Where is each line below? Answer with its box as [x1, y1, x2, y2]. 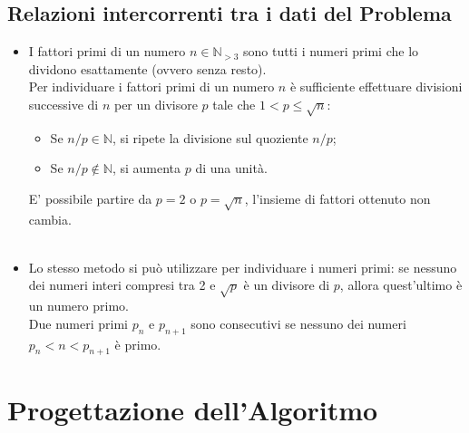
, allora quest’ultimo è [339, 275, 463, 294]
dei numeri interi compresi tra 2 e [28, 275, 216, 294]
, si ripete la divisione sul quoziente [112, 128, 308, 147]
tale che [212, 94, 256, 113]
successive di [28, 94, 99, 113]
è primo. [114, 334, 161, 353]
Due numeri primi [28, 313, 128, 332]
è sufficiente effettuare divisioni [289, 77, 463, 96]
